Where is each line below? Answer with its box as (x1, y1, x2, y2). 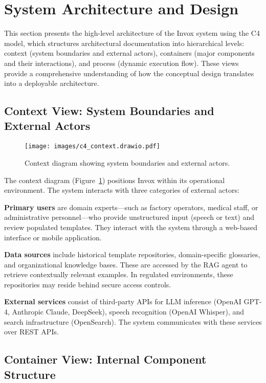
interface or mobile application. (4, 232, 102, 242)
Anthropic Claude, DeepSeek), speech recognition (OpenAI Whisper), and (12, 306, 245, 317)
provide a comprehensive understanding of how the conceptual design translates (4, 67, 254, 78)
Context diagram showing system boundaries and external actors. (25, 157, 230, 168)
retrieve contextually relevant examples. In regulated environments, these (4, 269, 233, 280)
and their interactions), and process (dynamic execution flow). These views (4, 57, 239, 68)
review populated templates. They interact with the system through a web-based (4, 221, 258, 232)
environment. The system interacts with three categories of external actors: (4, 185, 239, 195)
